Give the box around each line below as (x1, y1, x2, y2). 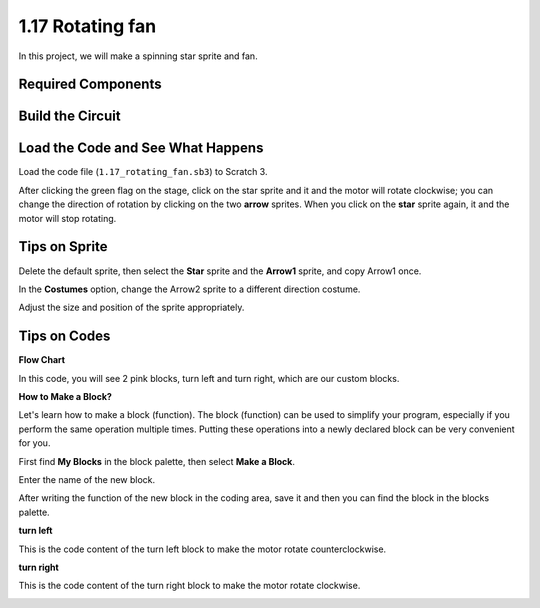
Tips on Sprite (18, 238, 108, 255)
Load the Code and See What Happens (18, 140, 264, 157)
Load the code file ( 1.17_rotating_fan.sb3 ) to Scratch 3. (18, 166, 268, 178)
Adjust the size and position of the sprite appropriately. (18, 301, 245, 314)
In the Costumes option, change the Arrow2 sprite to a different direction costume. (18, 283, 361, 295)
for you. (18, 437, 51, 449)
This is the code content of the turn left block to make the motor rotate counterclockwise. (18, 543, 387, 555)
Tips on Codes (18, 328, 111, 345)
